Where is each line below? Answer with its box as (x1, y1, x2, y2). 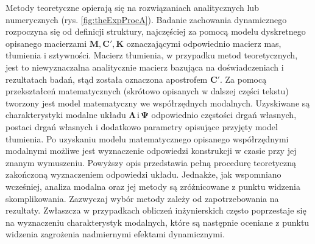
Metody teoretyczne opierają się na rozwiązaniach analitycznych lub (5, 1, 259, 13)
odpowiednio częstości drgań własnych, (151, 108, 297, 121)
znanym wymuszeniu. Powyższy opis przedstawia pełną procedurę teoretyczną (5, 156, 297, 169)
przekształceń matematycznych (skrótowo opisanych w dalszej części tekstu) (5, 85, 289, 97)
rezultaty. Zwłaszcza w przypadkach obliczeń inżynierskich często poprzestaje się (5, 204, 306, 217)
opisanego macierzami (5, 37, 87, 49)
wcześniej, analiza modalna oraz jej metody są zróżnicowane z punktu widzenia (5, 180, 300, 192)
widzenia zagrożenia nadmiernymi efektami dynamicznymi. (5, 228, 225, 240)
